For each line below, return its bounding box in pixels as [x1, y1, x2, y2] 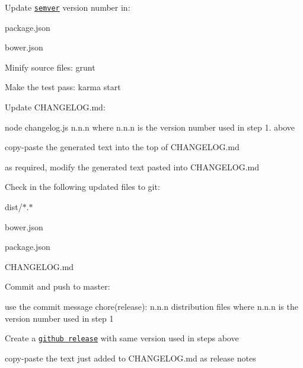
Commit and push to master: [5, 280, 110, 293]
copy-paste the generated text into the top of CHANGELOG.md [5, 141, 240, 153]
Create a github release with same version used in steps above [5, 332, 239, 344]
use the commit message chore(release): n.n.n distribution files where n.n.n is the [5, 300, 298, 312]
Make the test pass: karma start [5, 81, 121, 93]
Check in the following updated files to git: [5, 180, 160, 193]
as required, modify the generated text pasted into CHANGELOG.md [5, 160, 260, 173]
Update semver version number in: [5, 1, 130, 13]
